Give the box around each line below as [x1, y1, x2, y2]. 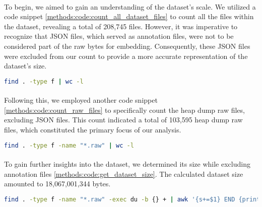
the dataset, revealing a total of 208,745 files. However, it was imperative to [4, 21, 238, 31]
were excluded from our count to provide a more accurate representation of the [4, 50, 248, 61]
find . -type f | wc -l [4, 78, 84, 85]
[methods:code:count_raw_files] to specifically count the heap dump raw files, [4, 104, 245, 115]
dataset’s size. [4, 60, 47, 71]
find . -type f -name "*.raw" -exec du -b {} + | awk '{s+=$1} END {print [4, 195, 260, 203]
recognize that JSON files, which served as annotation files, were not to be [4, 31, 234, 41]
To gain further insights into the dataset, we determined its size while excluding [4, 159, 250, 169]
